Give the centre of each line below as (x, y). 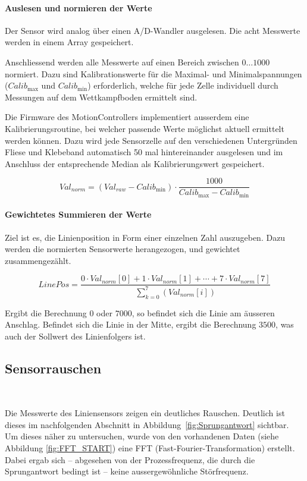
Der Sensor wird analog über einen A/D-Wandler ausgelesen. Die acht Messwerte (153, 30)
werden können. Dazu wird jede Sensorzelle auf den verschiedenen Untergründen (151, 140)
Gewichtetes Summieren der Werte (78, 214)
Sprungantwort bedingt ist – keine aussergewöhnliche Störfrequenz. (127, 471)
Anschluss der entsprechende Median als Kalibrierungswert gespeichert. (135, 163)
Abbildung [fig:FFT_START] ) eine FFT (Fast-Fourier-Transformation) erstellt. (150, 447)
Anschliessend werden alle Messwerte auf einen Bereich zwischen (122, 62)
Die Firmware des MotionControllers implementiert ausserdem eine (127, 117)
